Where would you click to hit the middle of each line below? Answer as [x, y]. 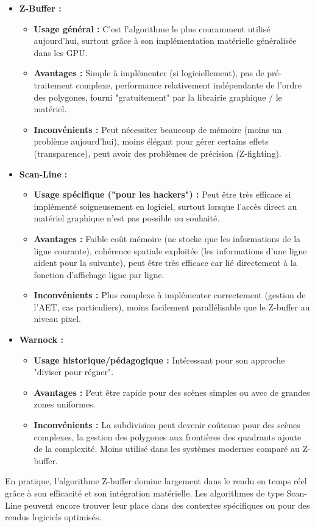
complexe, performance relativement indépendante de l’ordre [189, 84]
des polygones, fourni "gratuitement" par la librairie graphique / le [158, 97]
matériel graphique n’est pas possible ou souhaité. [127, 218]
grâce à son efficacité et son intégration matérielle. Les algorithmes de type [144, 493]
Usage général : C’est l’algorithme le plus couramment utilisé [152, 28]
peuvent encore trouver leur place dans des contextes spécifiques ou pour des [167, 505]
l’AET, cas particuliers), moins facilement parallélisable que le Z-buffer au [172, 307]
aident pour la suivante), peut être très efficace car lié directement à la [165, 263]
